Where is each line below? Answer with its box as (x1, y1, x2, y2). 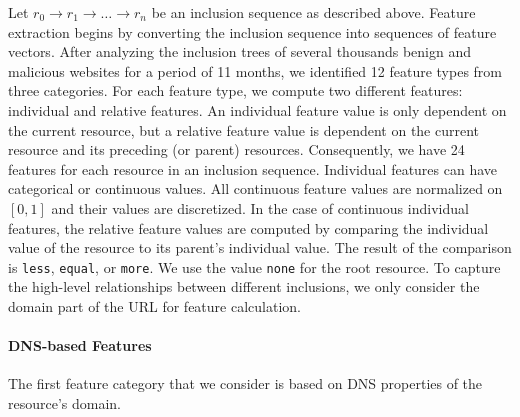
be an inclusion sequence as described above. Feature (151, 2, 476, 22)
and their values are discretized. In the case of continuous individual (51, 197, 469, 218)
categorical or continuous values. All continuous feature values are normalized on (8, 178, 503, 199)
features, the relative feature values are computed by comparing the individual (8, 217, 489, 238)
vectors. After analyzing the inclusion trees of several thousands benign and (8, 41, 472, 62)
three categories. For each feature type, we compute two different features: (8, 80, 463, 101)
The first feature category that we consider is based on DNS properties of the (8, 373, 483, 394)
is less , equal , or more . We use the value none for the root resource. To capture (8, 256, 501, 277)
